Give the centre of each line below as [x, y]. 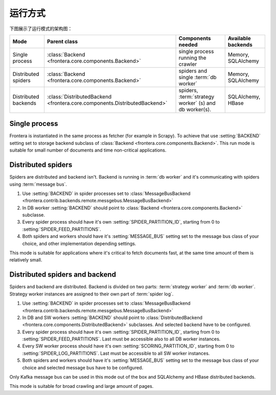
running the [192, 58]
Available [239, 38]
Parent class [62, 41]
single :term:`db [198, 77]
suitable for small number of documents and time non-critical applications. [88, 150]
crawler [188, 64]
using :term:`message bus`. [38, 184]
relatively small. [26, 260]
